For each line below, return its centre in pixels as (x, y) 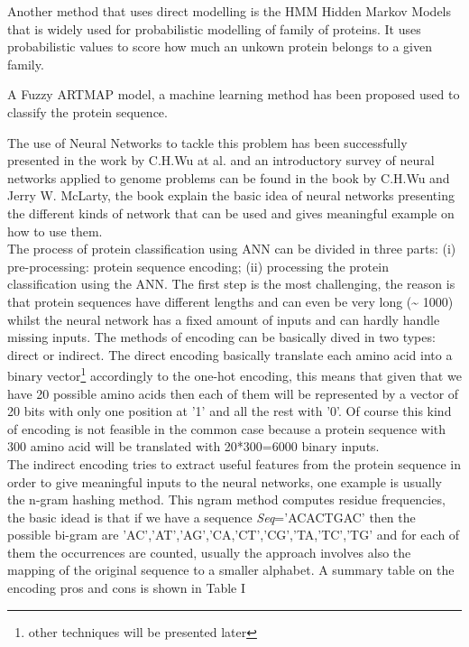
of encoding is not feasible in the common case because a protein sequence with (227, 428)
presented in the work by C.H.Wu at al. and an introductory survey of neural (221, 160)
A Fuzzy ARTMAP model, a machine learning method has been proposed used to (234, 94)
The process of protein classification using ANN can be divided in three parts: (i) (232, 249)
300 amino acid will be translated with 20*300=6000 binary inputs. (193, 446)
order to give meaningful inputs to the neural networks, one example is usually (225, 481)
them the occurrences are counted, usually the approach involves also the (209, 552)
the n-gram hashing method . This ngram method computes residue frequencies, (226, 499)
